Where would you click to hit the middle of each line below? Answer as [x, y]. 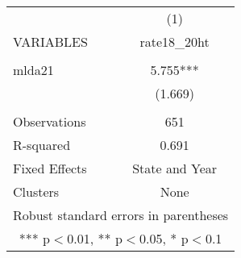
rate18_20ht [175, 42]
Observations [50, 121]
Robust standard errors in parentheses [121, 215]
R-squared [42, 145]
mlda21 [33, 70]
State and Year [175, 168]
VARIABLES [50, 42]
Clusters [36, 191]
